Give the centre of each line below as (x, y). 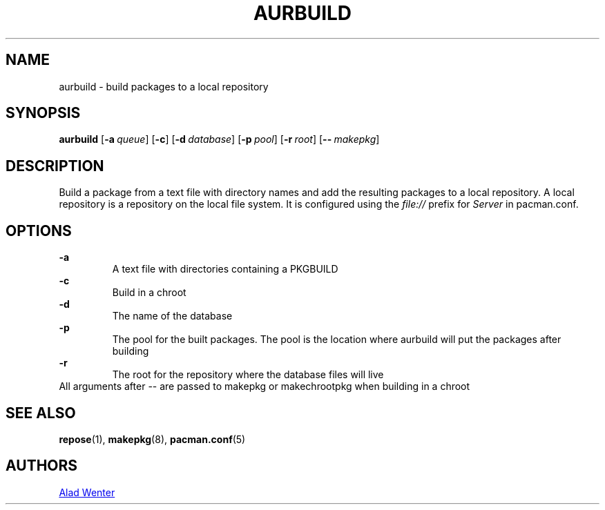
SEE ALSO (41, 413)
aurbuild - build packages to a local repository (164, 86)
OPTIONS (39, 231)
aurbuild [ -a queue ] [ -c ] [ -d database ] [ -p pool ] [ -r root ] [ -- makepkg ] (219, 139)
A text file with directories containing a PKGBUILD (225, 269)
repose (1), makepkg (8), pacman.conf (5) (152, 439)
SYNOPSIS (43, 113)
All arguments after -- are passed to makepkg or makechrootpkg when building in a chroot (265, 386)
